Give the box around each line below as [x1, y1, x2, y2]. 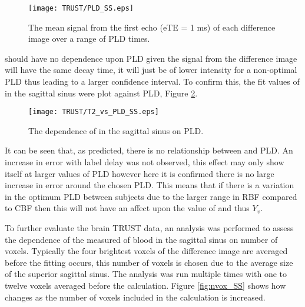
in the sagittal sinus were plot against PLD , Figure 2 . [5, 86, 198, 99]
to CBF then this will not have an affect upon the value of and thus [5, 202, 250, 214]
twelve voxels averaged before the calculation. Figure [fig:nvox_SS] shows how [5, 279, 286, 291]
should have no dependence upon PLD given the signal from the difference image [5, 52, 297, 64]
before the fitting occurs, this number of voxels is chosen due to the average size [5, 256, 293, 268]
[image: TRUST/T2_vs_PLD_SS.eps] [28, 108, 159, 116]
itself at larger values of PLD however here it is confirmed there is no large [5, 167, 274, 179]
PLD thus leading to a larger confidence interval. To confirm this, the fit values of [5, 75, 300, 88]
